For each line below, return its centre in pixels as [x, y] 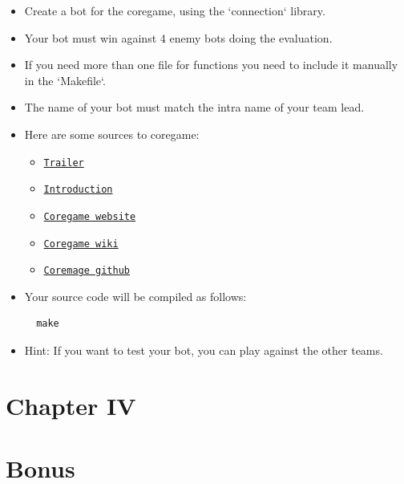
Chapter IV [71, 405]
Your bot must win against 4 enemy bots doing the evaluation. [178, 37]
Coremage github [87, 271]
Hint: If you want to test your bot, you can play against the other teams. [204, 350]
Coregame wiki [81, 244]
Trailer [64, 163]
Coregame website [90, 216]
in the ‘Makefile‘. [65, 80]
